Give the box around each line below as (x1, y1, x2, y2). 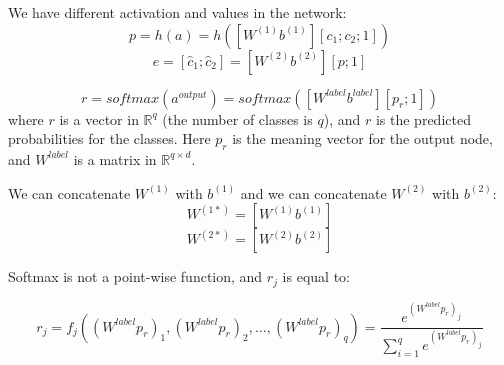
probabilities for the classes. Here (8, 128, 211, 149)
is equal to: (282, 266, 350, 287)
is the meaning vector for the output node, (232, 128, 493, 149)
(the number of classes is (162, 108, 313, 129)
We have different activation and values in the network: (8, 2, 347, 22)
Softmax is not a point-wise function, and (8, 266, 263, 287)
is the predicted (375, 108, 471, 129)
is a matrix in (73, 148, 157, 169)
